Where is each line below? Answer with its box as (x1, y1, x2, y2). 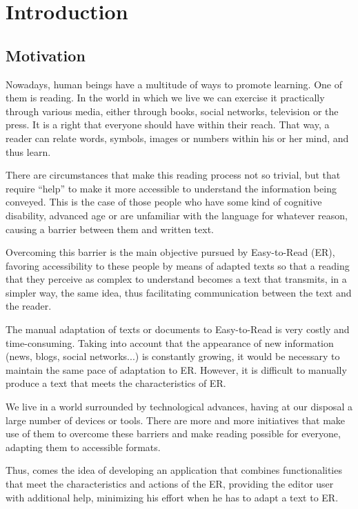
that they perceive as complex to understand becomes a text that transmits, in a (6, 272, 347, 286)
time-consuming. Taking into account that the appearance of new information (6, 335, 334, 350)
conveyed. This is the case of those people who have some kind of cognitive (6, 194, 322, 209)
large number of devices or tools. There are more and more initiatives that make (6, 412, 346, 427)
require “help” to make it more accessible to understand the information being (6, 181, 337, 195)
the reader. (6, 299, 52, 313)
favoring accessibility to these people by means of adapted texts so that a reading (6, 258, 350, 272)
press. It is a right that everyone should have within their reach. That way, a (6, 117, 330, 132)
